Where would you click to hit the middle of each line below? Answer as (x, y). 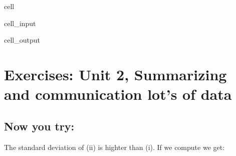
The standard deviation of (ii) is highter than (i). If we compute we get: (114, 147)
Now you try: (39, 126)
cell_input (20, 23)
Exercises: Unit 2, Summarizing (115, 74)
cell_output (22, 40)
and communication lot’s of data (118, 94)
